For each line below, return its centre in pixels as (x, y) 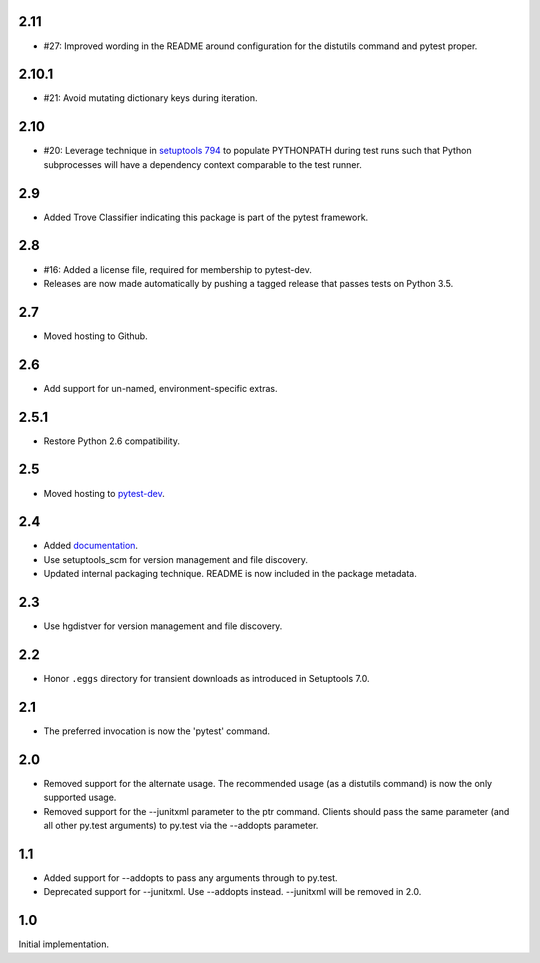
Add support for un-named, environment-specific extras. (160, 388)
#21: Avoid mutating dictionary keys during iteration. (150, 98)
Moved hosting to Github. (96, 336)
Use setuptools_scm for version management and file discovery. (176, 559)
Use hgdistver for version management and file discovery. (163, 626)
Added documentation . (91, 546)
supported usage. (80, 797)
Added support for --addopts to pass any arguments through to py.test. (191, 877)
